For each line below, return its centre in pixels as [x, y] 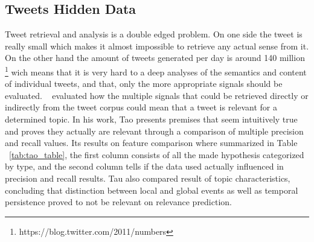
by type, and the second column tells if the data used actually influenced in [144, 166]
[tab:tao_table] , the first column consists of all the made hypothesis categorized [157, 154]
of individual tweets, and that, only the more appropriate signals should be [144, 84]
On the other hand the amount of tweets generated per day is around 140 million [155, 58]
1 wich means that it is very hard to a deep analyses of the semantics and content [156, 71]
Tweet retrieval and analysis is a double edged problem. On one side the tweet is [154, 34]
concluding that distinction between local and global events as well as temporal [152, 190]
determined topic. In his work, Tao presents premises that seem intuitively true [151, 119]
